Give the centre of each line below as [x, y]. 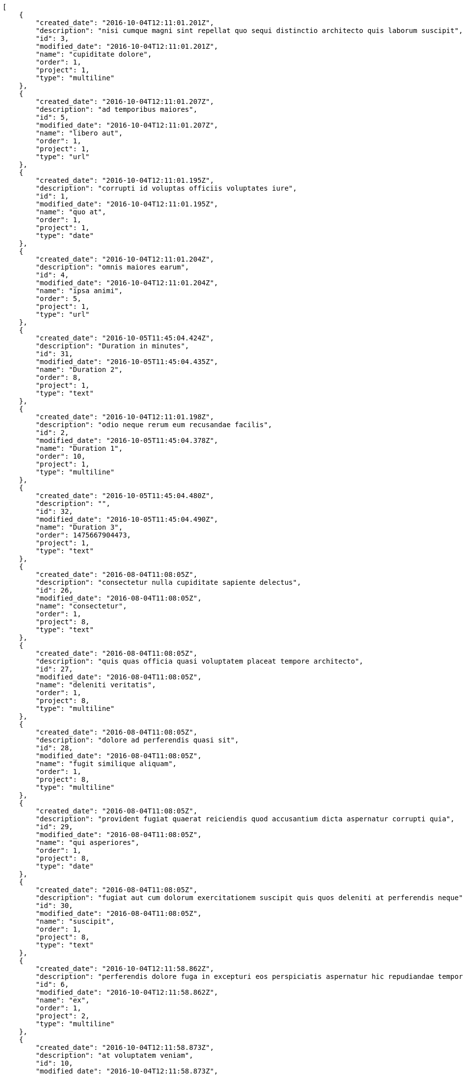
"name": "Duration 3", [79, 527]
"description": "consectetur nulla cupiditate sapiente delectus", [168, 582]
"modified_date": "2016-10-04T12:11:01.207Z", [127, 125]
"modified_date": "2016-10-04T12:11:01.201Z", [127, 46]
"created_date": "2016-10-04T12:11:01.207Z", [125, 101]
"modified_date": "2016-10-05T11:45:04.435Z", [127, 362]
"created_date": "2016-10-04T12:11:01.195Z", [125, 180]
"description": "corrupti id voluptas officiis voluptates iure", [166, 188]
